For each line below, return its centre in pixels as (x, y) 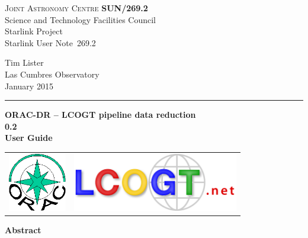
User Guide (29, 138)
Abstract (23, 230)
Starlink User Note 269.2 (50, 42)
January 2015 (29, 86)
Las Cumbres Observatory (52, 74)
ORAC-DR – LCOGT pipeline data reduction (100, 115)
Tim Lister (24, 62)
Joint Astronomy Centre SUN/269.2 (76, 8)
